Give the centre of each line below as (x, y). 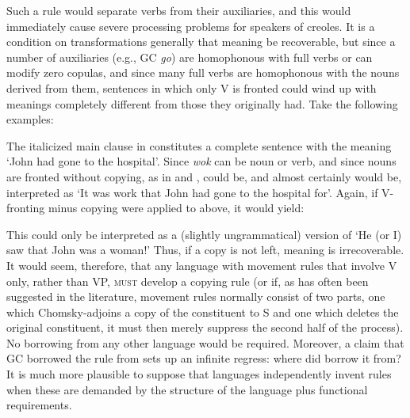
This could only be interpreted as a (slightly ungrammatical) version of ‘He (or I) (204, 234)
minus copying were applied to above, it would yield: (176, 208)
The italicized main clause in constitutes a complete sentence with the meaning (199, 145)
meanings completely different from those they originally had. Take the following (202, 103)
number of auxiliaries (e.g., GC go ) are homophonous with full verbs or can (190, 57)
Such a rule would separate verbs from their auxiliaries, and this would (179, 10)
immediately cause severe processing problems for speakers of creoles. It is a (191, 26)
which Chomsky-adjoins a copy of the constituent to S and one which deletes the (203, 312)
